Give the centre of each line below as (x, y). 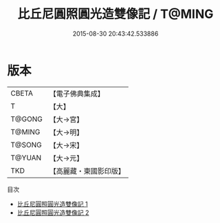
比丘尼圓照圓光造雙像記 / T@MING (115, 14)
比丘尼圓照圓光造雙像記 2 (53, 212)
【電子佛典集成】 (77, 94)
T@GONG (26, 119)
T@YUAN (26, 158)
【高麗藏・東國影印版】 (87, 171)
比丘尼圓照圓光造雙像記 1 (52, 204)
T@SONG (26, 145)
